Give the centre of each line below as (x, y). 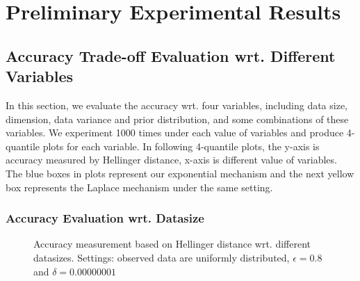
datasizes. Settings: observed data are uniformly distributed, (162, 257)
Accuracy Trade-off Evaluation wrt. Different (171, 55)
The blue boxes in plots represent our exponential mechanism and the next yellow (180, 173)
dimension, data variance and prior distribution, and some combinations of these (177, 119)
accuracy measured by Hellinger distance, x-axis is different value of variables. (171, 160)
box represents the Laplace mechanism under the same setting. (139, 187)
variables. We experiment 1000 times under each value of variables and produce (175, 133)
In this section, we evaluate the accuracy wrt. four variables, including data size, (177, 105)
